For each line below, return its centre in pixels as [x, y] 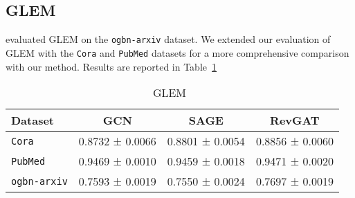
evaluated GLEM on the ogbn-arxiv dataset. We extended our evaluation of [168, 39]
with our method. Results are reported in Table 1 [111, 66]
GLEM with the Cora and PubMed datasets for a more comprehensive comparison [177, 52]
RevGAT [295, 120]
